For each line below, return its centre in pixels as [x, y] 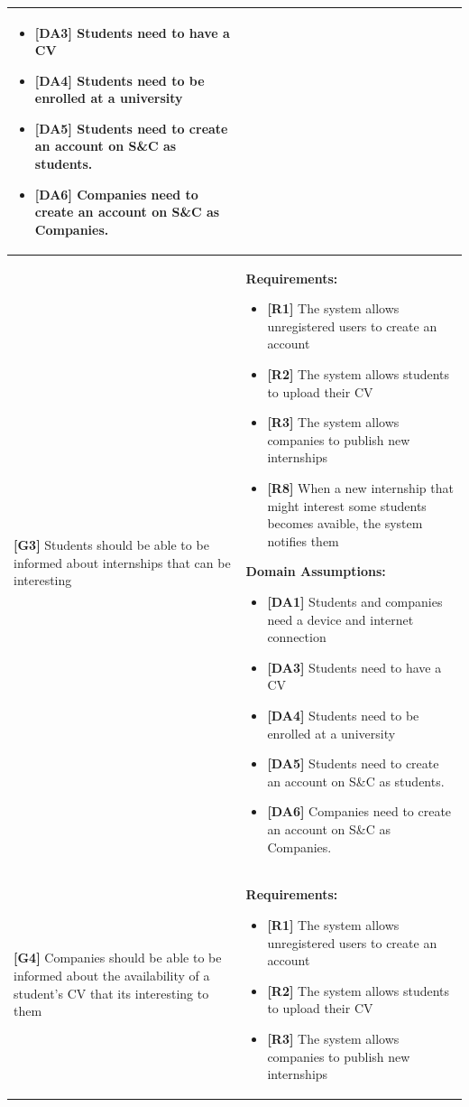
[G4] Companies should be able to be [118, 958]
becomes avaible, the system [345, 523]
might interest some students [347, 505]
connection [297, 637]
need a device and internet [340, 619]
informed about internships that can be [122, 562]
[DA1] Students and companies [355, 601]
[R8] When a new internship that [360, 488]
